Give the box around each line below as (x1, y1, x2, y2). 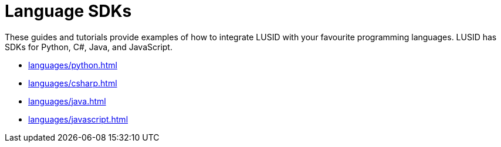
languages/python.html (28, 60, 117, 70)
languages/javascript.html (28, 114, 128, 124)
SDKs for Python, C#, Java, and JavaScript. (5, 41, 172, 52)
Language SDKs (5, 1, 132, 21)
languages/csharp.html (28, 78, 117, 88)
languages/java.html (28, 96, 106, 106)
